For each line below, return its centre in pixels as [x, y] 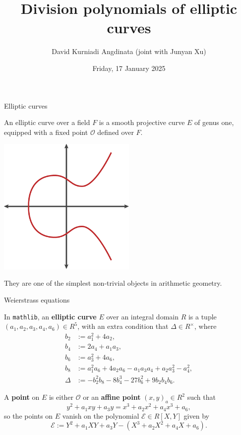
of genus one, [214, 122]
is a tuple [202, 316]
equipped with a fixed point [46, 132]
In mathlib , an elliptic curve [50, 316]
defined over [116, 132]
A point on [22, 397]
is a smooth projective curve [142, 122]
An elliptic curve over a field [47, 122]
